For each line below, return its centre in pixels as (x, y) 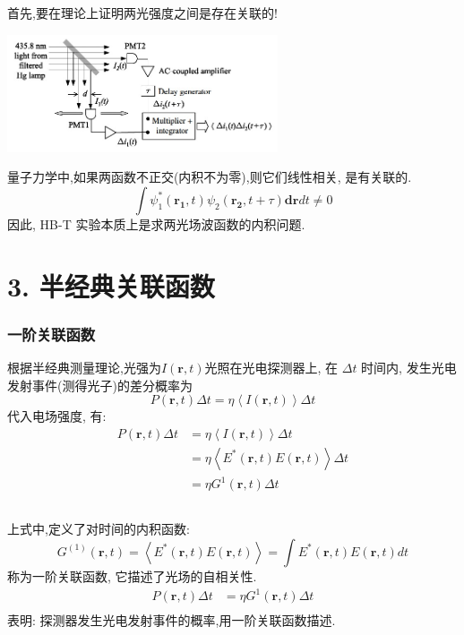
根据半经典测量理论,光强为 (84, 368)
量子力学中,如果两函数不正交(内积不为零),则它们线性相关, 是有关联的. (210, 177)
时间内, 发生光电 (409, 368)
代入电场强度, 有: (57, 416)
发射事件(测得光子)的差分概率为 (100, 385)
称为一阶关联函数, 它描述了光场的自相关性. (132, 575)
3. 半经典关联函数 (111, 285)
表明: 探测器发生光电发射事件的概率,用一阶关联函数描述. (172, 620)
